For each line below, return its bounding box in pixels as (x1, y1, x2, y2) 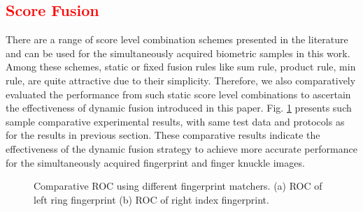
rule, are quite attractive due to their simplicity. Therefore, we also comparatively (6, 73, 356, 87)
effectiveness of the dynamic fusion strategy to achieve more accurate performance (6, 141, 357, 156)
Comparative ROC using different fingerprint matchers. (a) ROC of (34, 179, 322, 193)
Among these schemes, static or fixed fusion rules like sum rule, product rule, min (6, 59, 356, 74)
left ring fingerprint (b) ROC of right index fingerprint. (34, 192, 269, 206)
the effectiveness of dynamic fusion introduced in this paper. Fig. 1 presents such (6, 100, 352, 115)
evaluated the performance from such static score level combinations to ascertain (6, 86, 351, 101)
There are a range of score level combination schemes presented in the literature (6, 32, 348, 47)
